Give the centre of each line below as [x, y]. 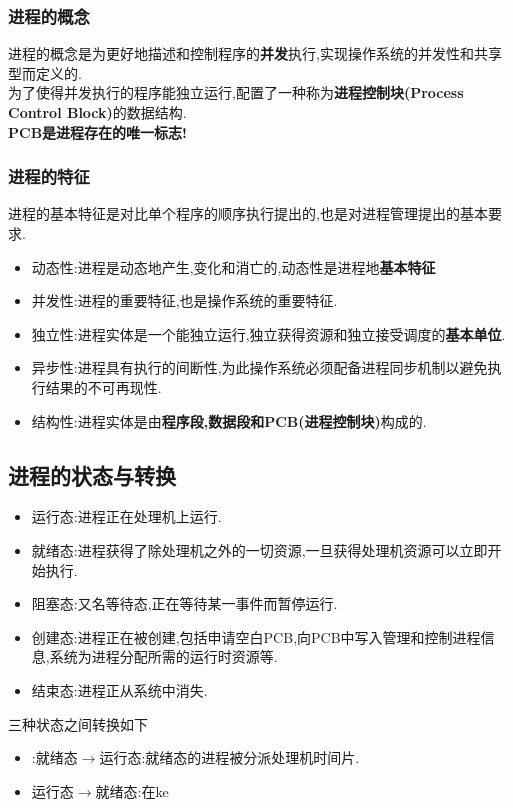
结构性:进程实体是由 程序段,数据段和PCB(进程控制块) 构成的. [229, 420]
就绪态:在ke [132, 790]
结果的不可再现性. [103, 386]
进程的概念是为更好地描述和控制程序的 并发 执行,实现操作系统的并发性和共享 [255, 53]
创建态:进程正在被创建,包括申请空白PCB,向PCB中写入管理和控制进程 [256, 636]
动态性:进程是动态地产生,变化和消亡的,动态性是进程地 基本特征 [233, 266]
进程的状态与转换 [92, 474]
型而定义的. [45, 72]
